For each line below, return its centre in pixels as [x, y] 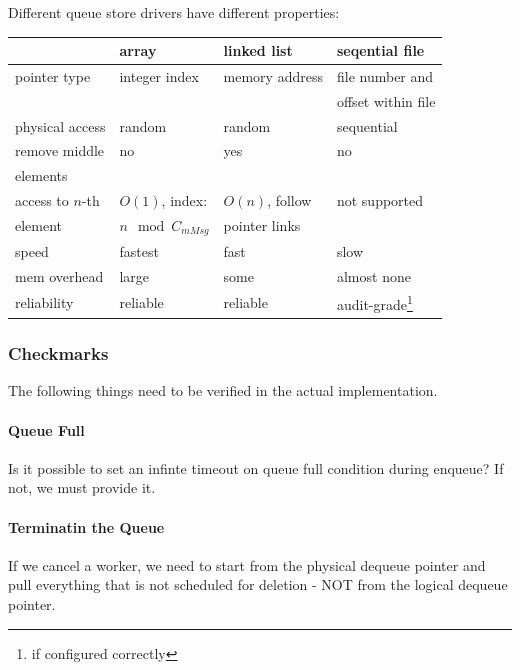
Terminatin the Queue [86, 526]
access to [42, 200]
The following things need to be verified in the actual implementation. [223, 390]
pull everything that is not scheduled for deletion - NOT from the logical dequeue [258, 584]
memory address [273, 75]
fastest [139, 250]
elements [41, 175]
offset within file [386, 100]
